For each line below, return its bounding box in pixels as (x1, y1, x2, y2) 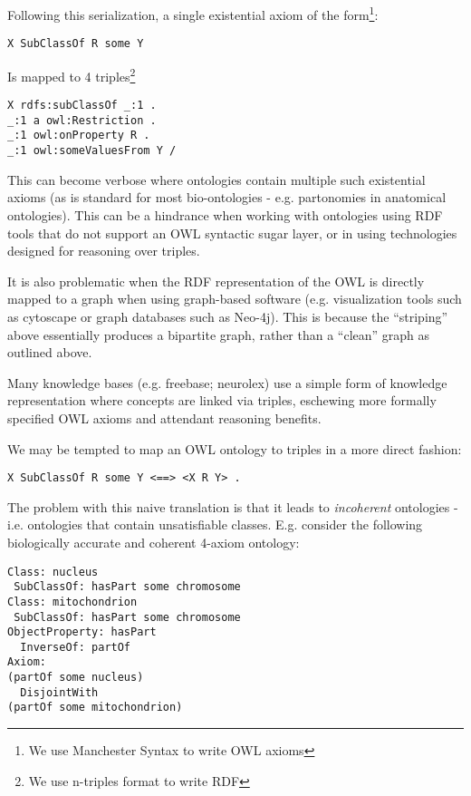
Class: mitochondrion (7, 595, 138, 608)
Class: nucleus (7, 565, 99, 578)
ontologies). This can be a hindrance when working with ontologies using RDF (7, 205, 443, 224)
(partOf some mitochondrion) (7, 701, 183, 714)
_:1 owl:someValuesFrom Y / (7, 144, 177, 158)
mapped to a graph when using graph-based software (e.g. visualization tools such (7, 289, 462, 308)
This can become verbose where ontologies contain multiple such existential (7, 170, 426, 189)
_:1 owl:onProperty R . (7, 129, 150, 142)
